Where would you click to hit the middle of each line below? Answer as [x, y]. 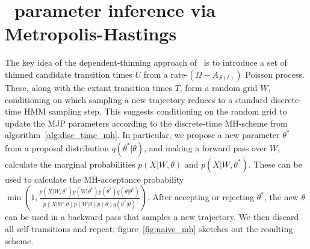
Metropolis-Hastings [91, 33]
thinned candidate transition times [69, 74]
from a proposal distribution [57, 147]
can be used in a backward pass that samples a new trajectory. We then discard [152, 217]
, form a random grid [219, 87]
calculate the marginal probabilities [70, 164]
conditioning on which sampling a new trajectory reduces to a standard [136, 99]
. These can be [275, 164]
